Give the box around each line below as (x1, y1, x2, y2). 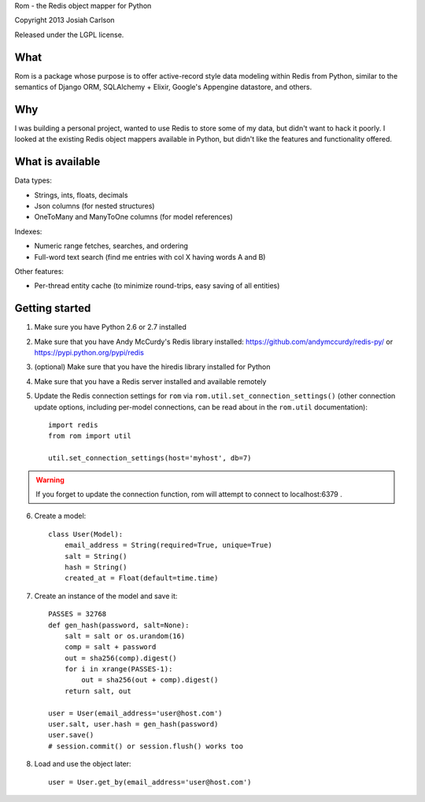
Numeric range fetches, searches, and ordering (34, 241, 189, 251)
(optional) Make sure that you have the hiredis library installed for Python (34, 362, 271, 371)
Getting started (14, 301, 91, 315)
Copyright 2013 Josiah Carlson (14, 16, 115, 25)
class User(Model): (48, 530, 124, 538)
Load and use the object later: (34, 759, 131, 769)
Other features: (14, 267, 65, 276)
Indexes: (14, 227, 42, 236)
